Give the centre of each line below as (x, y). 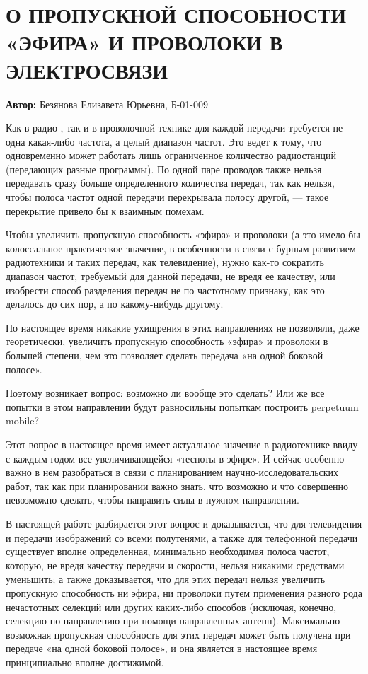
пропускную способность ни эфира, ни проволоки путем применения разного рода (184, 592)
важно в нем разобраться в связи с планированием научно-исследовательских (172, 472)
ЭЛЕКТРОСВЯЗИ (87, 70)
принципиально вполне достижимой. (85, 662)
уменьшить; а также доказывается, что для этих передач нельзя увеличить (166, 579)
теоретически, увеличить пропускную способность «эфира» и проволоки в (167, 341)
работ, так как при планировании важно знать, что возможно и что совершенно (177, 486)
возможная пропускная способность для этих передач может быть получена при (178, 634)
